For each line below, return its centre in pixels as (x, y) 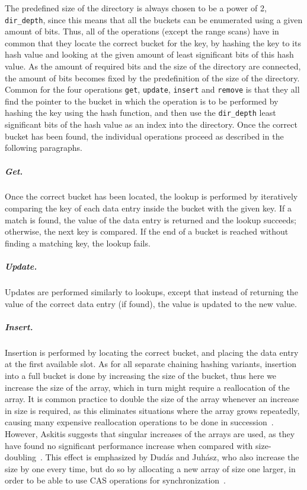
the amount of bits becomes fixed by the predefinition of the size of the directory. (152, 78)
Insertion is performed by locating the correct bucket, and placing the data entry (152, 352)
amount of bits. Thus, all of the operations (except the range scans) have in (142, 31)
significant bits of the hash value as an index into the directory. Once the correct (151, 124)
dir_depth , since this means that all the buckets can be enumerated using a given (154, 19)
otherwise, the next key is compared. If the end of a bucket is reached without (147, 231)
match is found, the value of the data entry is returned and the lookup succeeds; (151, 219)
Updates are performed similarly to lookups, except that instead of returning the (151, 292)
